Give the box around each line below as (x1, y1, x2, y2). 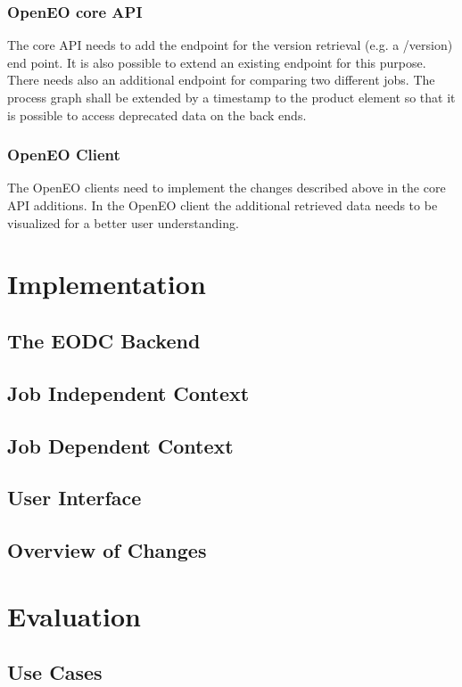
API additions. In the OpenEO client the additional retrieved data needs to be (7, 196, 438, 214)
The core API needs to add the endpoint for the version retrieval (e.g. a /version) (7, 36, 453, 54)
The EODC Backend (7, 326, 201, 354)
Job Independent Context (7, 379, 250, 406)
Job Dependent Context (7, 431, 234, 459)
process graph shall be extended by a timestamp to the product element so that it (7, 88, 456, 106)
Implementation (7, 266, 206, 302)
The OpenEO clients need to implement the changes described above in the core (7, 178, 446, 197)
